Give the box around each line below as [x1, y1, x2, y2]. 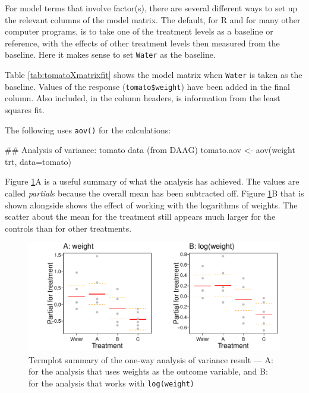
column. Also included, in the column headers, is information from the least [5, 92, 280, 104]
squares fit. [5, 103, 45, 116]
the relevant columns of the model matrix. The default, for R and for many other [5, 13, 301, 26]
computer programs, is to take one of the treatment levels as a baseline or [5, 25, 273, 38]
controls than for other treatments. [5, 222, 132, 234]
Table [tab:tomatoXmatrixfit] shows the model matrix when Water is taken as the [5, 68, 302, 81]
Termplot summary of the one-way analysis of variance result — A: [29, 353, 273, 366]
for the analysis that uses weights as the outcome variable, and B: [29, 365, 268, 378]
